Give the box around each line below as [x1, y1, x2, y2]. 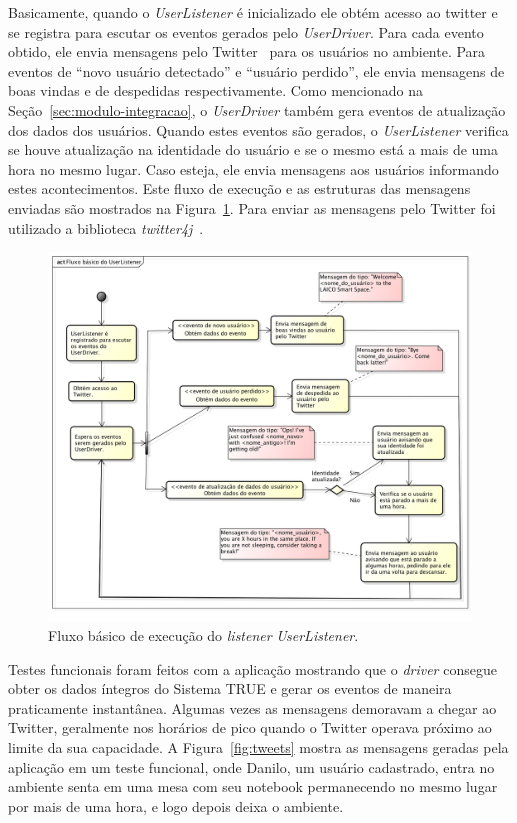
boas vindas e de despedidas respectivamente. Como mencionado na [8, 80, 423, 101]
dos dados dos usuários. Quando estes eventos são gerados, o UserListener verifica [8, 119, 509, 140]
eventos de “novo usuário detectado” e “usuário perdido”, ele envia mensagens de [8, 60, 505, 81]
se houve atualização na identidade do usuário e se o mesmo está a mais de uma [8, 139, 499, 160]
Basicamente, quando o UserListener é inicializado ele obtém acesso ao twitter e [8, 2, 498, 22]
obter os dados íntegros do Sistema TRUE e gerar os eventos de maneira [8, 678, 452, 699]
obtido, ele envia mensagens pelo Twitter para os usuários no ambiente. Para [8, 41, 486, 62]
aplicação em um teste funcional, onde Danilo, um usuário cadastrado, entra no [8, 756, 495, 777]
